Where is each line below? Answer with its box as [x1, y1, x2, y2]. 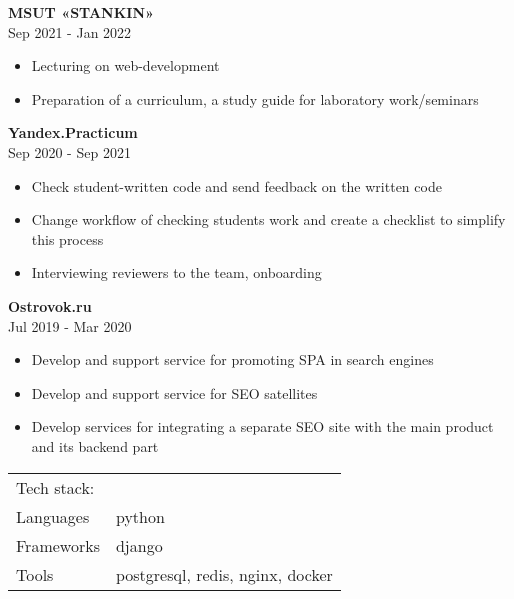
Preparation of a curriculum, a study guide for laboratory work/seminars [31, 88, 479, 109]
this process [31, 228, 104, 249]
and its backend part [31, 435, 159, 456]
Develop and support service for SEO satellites [31, 382, 318, 403]
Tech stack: [16, 475, 95, 499]
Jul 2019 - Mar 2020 [8, 315, 132, 336]
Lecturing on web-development [31, 55, 220, 76]
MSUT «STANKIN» [8, 2, 154, 22]
